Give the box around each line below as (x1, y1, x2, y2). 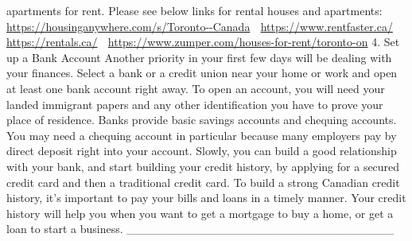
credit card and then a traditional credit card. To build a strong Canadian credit (6, 173, 400, 190)
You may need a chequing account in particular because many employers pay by (6, 126, 397, 143)
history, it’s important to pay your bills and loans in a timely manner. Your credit (6, 189, 406, 206)
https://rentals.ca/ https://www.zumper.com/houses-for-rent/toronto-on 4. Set (6, 33, 400, 50)
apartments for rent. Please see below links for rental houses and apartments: (6, 2, 383, 18)
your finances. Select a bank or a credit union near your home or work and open (6, 64, 398, 81)
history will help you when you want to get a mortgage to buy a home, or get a (6, 204, 394, 221)
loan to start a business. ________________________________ (6, 220, 395, 237)
